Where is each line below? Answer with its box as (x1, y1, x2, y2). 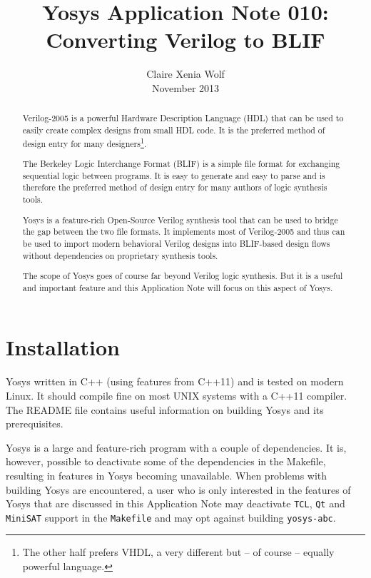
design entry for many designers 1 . (22, 135, 147, 149)
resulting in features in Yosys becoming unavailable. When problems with (6, 467, 327, 482)
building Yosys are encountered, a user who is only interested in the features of (6, 482, 351, 497)
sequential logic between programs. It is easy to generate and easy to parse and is (22, 169, 325, 181)
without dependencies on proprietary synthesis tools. (22, 249, 218, 261)
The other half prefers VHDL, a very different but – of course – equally (22, 544, 335, 559)
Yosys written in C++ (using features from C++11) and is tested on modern (6, 374, 344, 389)
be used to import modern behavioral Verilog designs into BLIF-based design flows (22, 237, 330, 249)
